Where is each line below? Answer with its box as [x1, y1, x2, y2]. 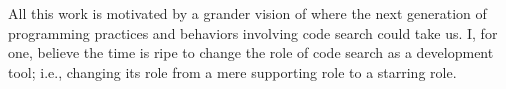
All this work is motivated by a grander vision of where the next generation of [8, 3, 487, 23]
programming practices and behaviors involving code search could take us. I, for [8, 22, 498, 43]
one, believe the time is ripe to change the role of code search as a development [8, 42, 494, 63]
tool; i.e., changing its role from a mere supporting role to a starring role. [8, 61, 457, 82]
